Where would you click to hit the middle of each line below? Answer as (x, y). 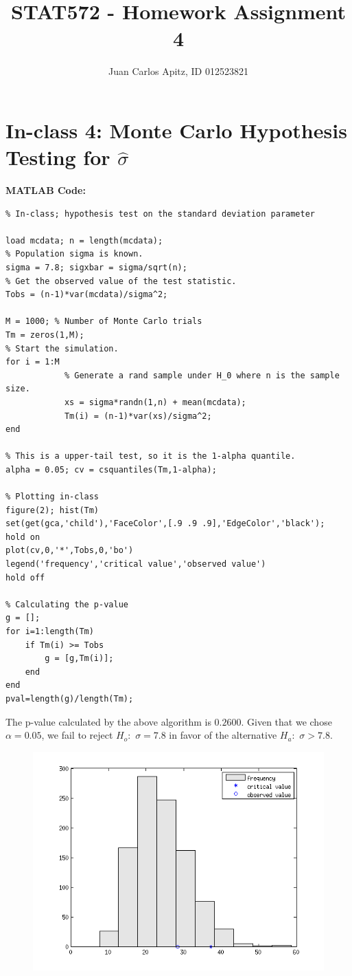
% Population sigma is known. (74, 254)
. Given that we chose (286, 721)
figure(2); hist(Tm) (52, 510)
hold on (23, 537)
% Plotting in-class (52, 497)
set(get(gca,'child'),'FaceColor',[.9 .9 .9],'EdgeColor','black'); (165, 524)
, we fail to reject (77, 735)
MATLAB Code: (46, 190)
